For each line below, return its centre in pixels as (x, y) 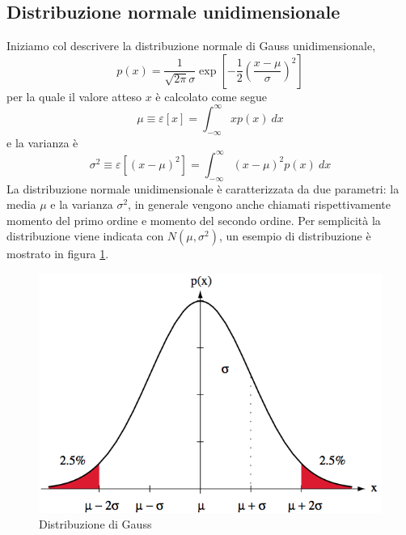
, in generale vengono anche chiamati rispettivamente (259, 204)
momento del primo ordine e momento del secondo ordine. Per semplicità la (194, 220)
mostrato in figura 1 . (58, 254)
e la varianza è (42, 142)
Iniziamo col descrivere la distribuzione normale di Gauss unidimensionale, (191, 46)
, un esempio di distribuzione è (295, 236)
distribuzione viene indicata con (85, 236)
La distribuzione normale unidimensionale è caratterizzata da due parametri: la (203, 188)
